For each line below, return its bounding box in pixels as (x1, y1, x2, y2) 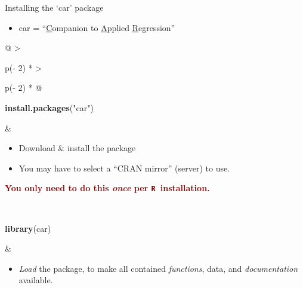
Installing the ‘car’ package (5, 1, 104, 13)
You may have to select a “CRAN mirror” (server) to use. (18, 161, 230, 174)
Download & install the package (18, 142, 136, 154)
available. (18, 274, 53, 286)
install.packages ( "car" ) (5, 101, 94, 114)
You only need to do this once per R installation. (5, 182, 210, 194)
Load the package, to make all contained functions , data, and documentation (18, 262, 298, 274)
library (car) (5, 222, 51, 234)
